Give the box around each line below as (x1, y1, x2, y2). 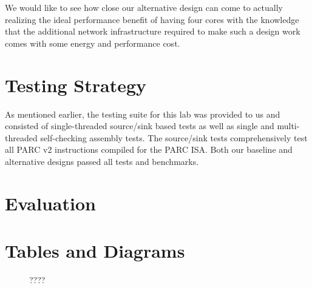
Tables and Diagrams (5, 238, 185, 263)
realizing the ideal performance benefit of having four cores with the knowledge (5, 13, 299, 25)
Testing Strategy (5, 72, 147, 97)
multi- (277, 119, 300, 132)
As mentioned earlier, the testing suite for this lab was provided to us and (5, 107, 280, 120)
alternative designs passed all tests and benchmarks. (5, 155, 199, 167)
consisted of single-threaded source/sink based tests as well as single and (5, 119, 274, 132)
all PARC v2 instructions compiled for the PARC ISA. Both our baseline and (5, 143, 293, 156)
